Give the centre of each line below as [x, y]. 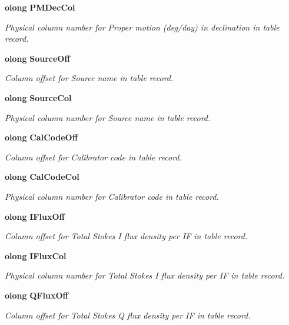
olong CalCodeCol [42, 177]
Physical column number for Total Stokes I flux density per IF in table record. [145, 275]
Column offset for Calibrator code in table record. [93, 157]
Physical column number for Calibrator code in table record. [112, 196]
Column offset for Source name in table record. [89, 78]
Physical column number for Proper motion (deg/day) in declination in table [142, 27]
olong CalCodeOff [41, 137]
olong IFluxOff [35, 216]
